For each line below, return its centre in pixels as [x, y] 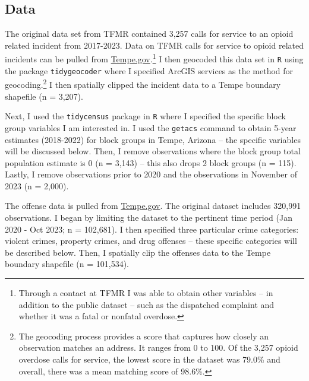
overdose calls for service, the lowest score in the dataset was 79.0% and [149, 359]
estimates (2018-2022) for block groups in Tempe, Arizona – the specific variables [153, 139]
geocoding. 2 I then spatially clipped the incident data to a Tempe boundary [143, 84]
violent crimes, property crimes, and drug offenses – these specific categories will [151, 241]
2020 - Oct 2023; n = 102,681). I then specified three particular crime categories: [152, 229]
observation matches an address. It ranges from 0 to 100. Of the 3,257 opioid [158, 347]
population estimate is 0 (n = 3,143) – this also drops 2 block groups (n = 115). [151, 162]
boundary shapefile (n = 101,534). [67, 264]
